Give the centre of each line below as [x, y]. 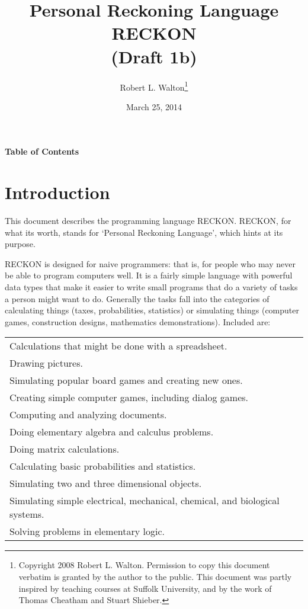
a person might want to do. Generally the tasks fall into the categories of [137, 298]
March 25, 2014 [154, 106]
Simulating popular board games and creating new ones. [126, 380]
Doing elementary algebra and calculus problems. [112, 432]
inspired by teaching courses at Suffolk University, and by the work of [145, 588]
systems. [27, 514]
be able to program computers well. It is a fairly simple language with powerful [149, 275]
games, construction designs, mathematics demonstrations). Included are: [138, 321]
